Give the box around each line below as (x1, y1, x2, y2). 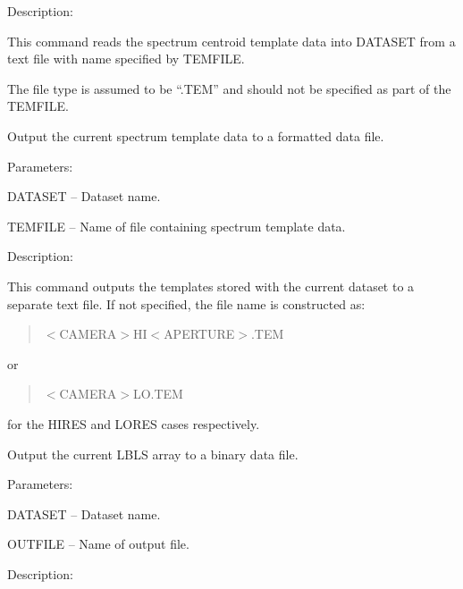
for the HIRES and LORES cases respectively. (7, 414, 260, 433)
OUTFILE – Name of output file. (7, 534, 189, 553)
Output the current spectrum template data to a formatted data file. (7, 126, 384, 145)
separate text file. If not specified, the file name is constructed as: (7, 294, 366, 313)
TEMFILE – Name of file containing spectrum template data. (7, 216, 346, 235)
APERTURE (164, 324, 235, 343)
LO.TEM (132, 384, 183, 403)
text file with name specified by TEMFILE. (7, 49, 245, 68)
